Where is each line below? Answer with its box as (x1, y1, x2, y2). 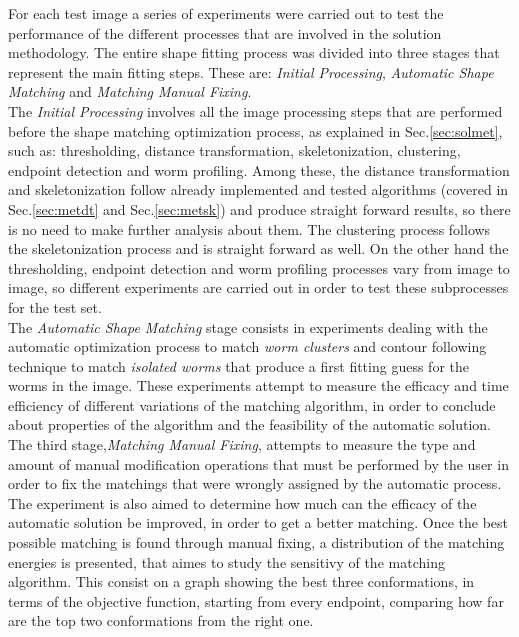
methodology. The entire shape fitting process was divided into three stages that (8, 42, 500, 63)
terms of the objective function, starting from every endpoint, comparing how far (8, 590, 504, 611)
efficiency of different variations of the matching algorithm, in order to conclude (8, 394, 496, 415)
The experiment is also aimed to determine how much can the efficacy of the (8, 492, 477, 513)
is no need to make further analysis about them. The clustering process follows (8, 218, 491, 239)
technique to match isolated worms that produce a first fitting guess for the (8, 355, 469, 376)
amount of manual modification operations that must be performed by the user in (8, 453, 509, 474)
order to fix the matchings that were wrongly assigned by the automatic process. (8, 473, 502, 494)
